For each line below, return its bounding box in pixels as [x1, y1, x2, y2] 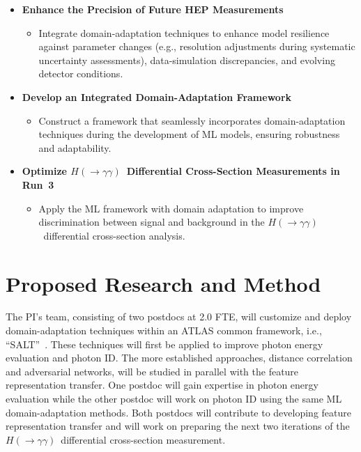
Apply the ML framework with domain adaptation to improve [38, 201, 304, 215]
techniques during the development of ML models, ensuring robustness [38, 127, 340, 141]
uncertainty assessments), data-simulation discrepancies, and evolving [38, 52, 335, 67]
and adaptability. [38, 140, 112, 155]
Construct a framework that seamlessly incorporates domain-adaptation [38, 113, 346, 127]
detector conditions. [38, 66, 123, 81]
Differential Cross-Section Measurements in [126, 164, 340, 178]
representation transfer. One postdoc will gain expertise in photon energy [6, 377, 318, 392]
